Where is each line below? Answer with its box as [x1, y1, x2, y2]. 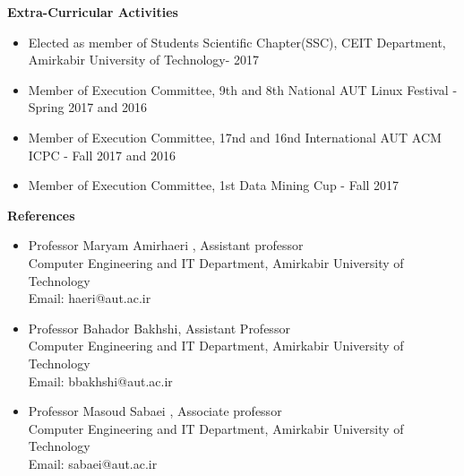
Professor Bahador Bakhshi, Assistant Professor [28, 318, 290, 337]
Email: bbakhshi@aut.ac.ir [28, 371, 173, 390]
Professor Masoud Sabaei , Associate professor [28, 402, 282, 420]
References [7, 205, 75, 224]
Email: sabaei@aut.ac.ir [28, 454, 158, 472]
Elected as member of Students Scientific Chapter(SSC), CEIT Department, [28, 32, 446, 51]
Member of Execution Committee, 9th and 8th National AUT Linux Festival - [28, 80, 458, 99]
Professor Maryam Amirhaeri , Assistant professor [28, 236, 304, 255]
